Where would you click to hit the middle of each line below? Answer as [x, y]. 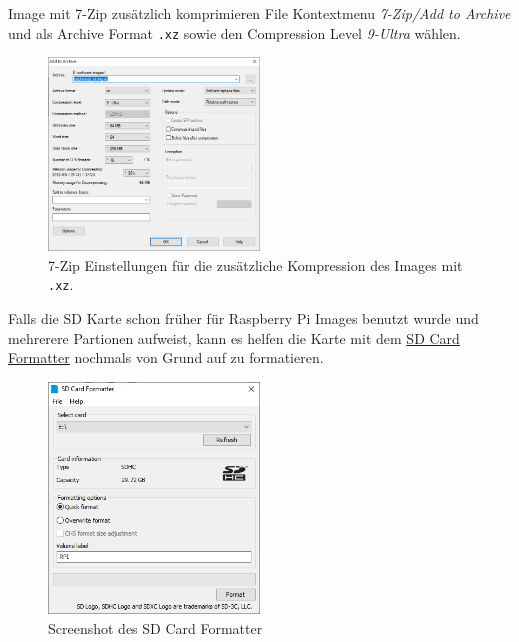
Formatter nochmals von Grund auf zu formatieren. [166, 357]
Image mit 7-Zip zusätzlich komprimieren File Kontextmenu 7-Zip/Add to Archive [259, 13]
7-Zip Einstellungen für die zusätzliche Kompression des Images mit [255, 264]
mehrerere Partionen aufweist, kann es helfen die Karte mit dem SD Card [234, 337]
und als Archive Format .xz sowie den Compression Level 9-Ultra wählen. [234, 32]
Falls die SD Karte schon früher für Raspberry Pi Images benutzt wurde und [243, 318]
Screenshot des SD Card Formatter [155, 627]
